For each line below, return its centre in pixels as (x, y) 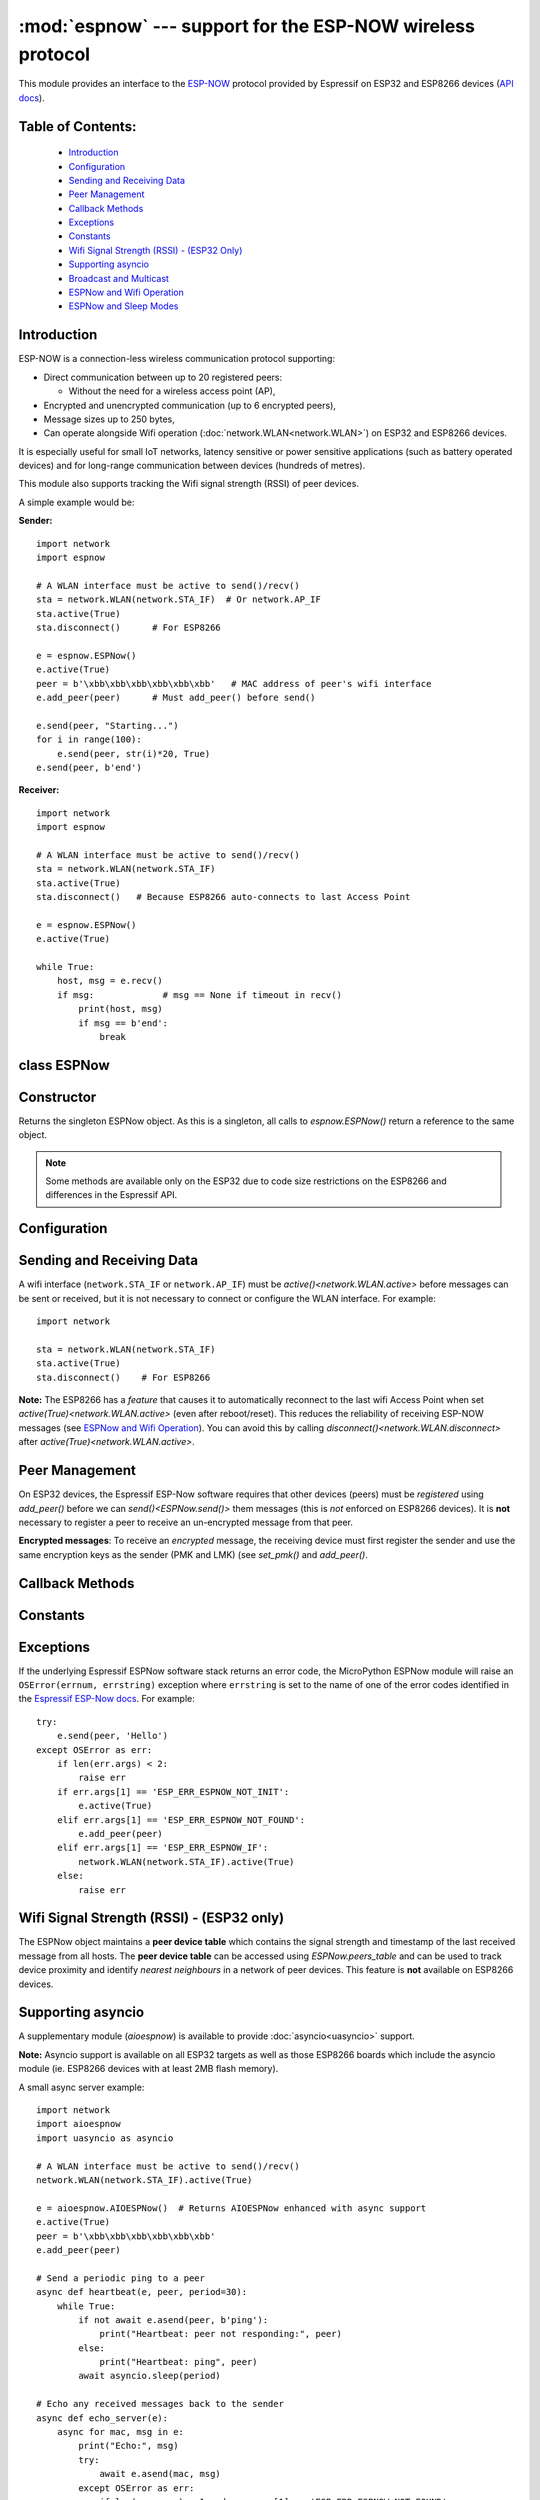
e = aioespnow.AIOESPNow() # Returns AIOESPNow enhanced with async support (231, 2208)
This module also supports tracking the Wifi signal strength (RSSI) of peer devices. (189, 484)
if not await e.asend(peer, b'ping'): (173, 2319)
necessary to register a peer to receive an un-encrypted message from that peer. (186, 1522)
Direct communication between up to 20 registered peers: (163, 377)
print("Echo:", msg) (128, 2446)
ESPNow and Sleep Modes (123, 306)
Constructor (57, 1096)
